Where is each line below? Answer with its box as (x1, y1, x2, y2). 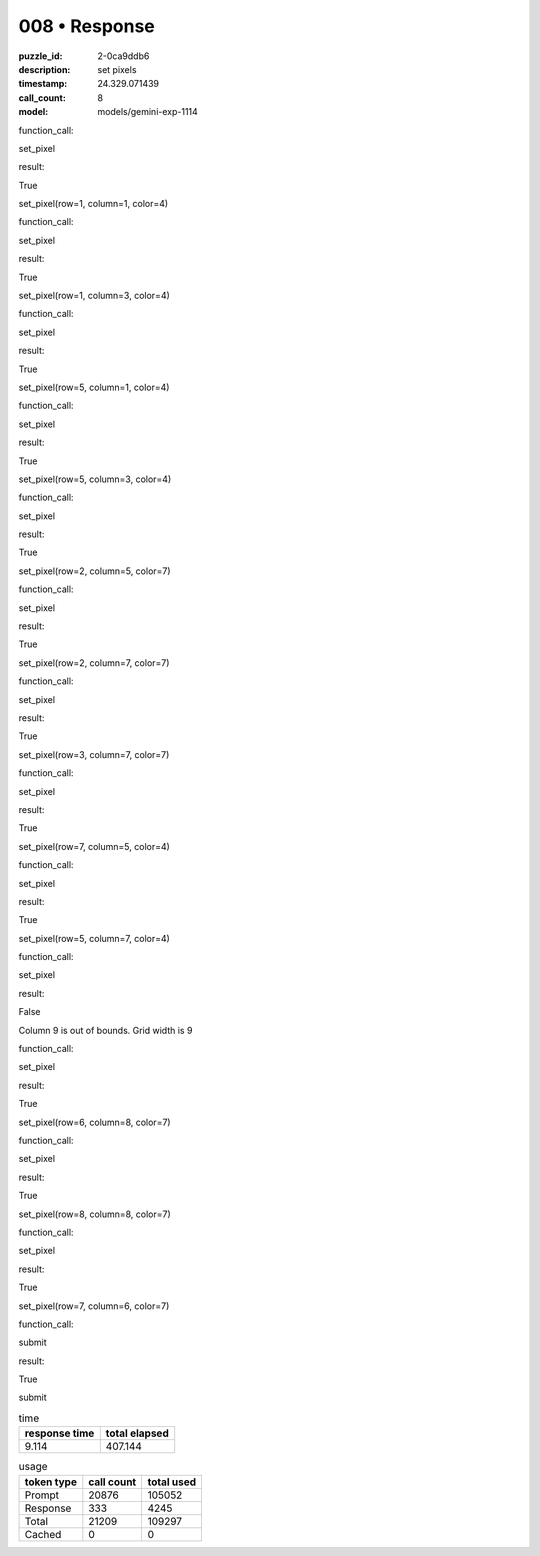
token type (24, 1475, 77, 1489)
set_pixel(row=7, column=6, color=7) (18, 1300, 170, 1312)
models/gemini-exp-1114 (97, 106, 199, 118)
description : (18, 63, 71, 75)
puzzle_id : (18, 50, 63, 62)
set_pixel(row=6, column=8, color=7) (18, 1116, 171, 1128)
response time (24, 1426, 95, 1440)
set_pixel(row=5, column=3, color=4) (18, 473, 172, 485)
